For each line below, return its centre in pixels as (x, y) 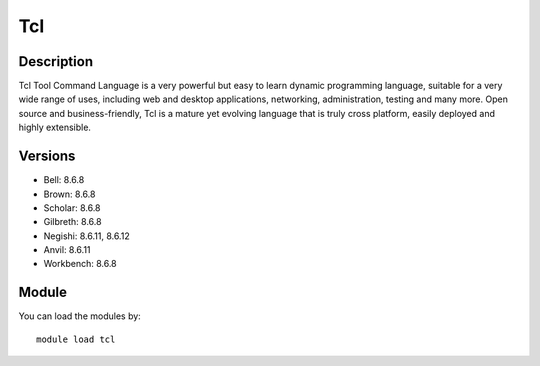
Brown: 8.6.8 (69, 194)
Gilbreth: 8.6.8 (72, 222)
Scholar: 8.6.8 (72, 207)
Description (56, 61)
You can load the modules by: (80, 316)
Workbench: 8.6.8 (80, 264)
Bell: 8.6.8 (64, 180)
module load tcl (76, 339)
